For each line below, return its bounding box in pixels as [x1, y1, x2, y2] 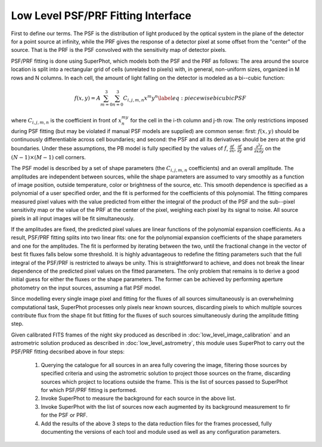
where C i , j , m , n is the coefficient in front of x [11, 117, 122, 125]
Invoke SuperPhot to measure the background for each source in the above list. [41, 394, 236, 402]
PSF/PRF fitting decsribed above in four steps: [11, 348, 125, 355]
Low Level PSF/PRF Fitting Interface [11, 9, 192, 22]
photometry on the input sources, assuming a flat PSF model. [11, 284, 162, 291]
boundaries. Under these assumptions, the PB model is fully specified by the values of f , [11, 144, 228, 152]
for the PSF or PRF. [41, 412, 88, 419]
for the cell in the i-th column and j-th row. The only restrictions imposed [130, 117, 308, 124]
